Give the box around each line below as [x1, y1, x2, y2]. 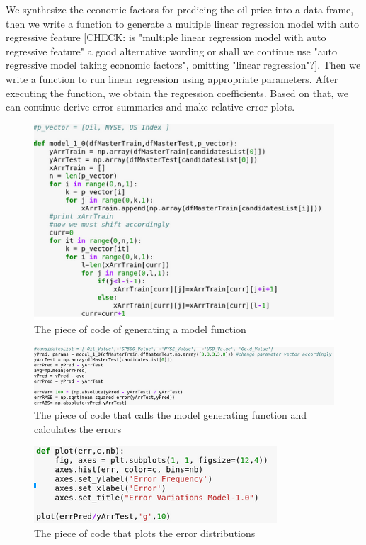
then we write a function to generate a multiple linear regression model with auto [6, 16, 359, 30]
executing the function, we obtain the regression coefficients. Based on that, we [6, 85, 348, 100]
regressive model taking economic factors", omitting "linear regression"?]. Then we [6, 57, 361, 72]
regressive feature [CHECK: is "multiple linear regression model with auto [6, 30, 326, 45]
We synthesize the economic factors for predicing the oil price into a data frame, [6, 2, 354, 16]
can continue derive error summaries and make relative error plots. [6, 99, 295, 114]
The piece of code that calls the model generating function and [34, 408, 307, 422]
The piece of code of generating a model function [34, 322, 246, 337]
